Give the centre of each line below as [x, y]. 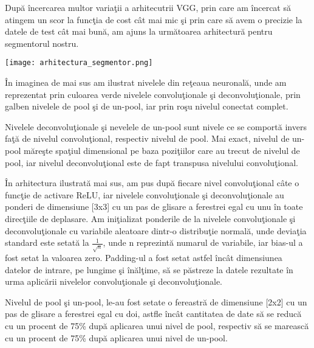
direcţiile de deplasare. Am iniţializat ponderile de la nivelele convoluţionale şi [150, 218]
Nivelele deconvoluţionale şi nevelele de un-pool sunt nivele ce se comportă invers [156, 126]
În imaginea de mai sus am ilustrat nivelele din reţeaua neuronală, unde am [146, 82]
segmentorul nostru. [42, 43]
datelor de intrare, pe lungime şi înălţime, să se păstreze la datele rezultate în [149, 269]
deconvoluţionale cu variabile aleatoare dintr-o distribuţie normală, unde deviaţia [156, 230]
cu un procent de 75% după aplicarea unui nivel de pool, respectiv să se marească [157, 326]
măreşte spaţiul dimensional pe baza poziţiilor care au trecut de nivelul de [162, 150]
